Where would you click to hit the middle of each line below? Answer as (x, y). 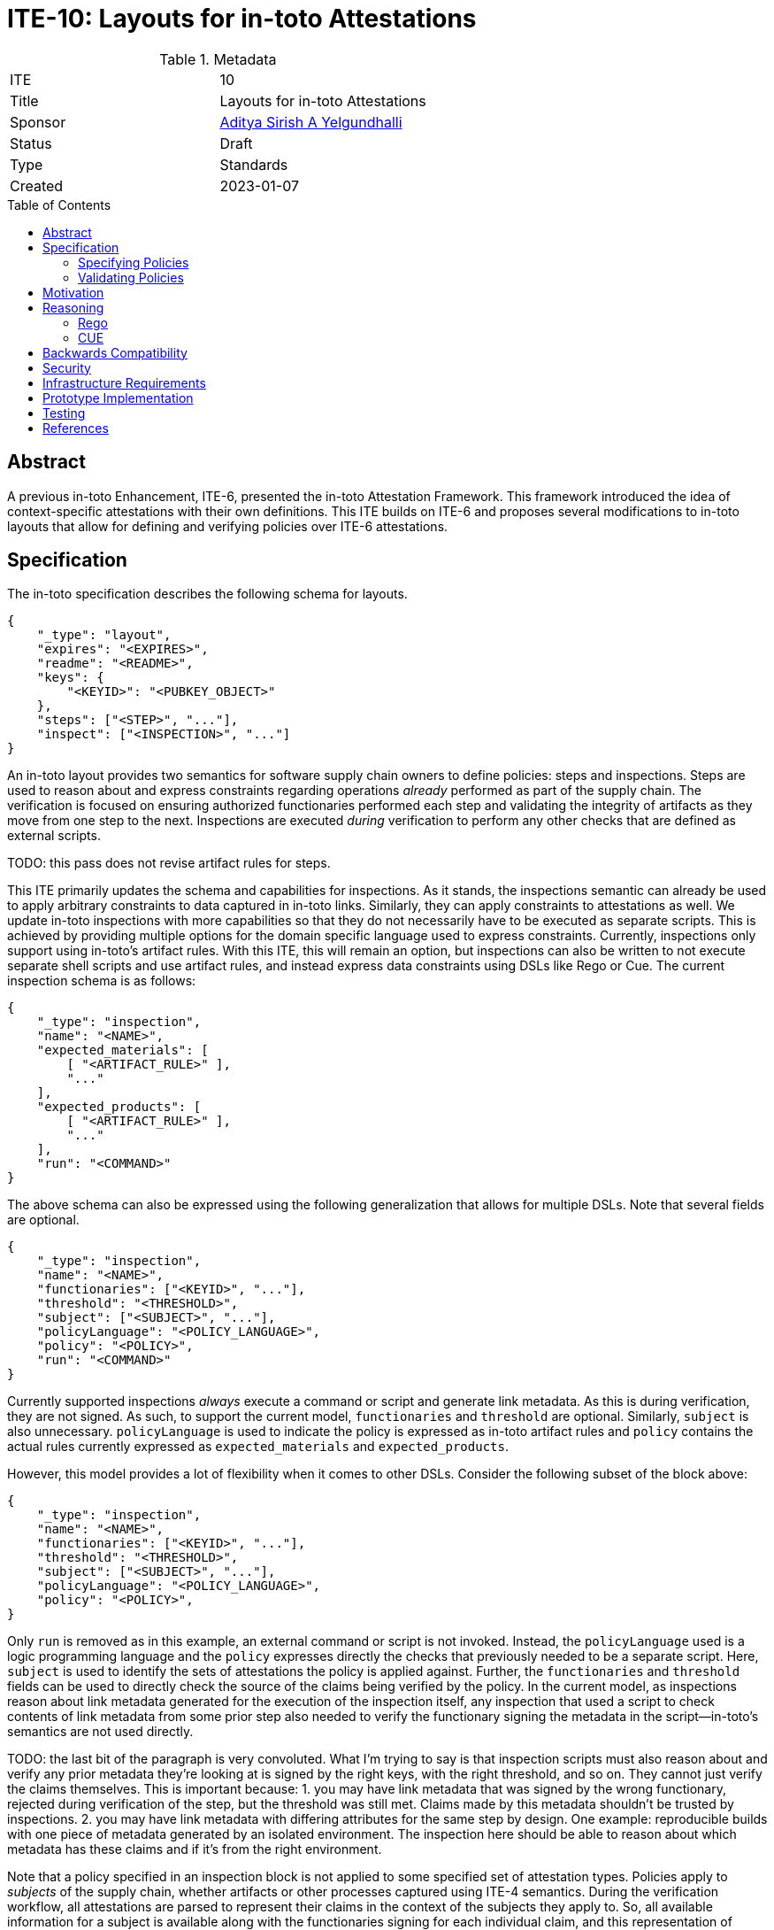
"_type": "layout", (104, 635)
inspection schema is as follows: (102, 981)
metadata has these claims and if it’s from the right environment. (195, 1849)
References (76, 428)
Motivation (73, 292)
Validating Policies (131, 277)
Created (37, 185)
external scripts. (54, 836)
